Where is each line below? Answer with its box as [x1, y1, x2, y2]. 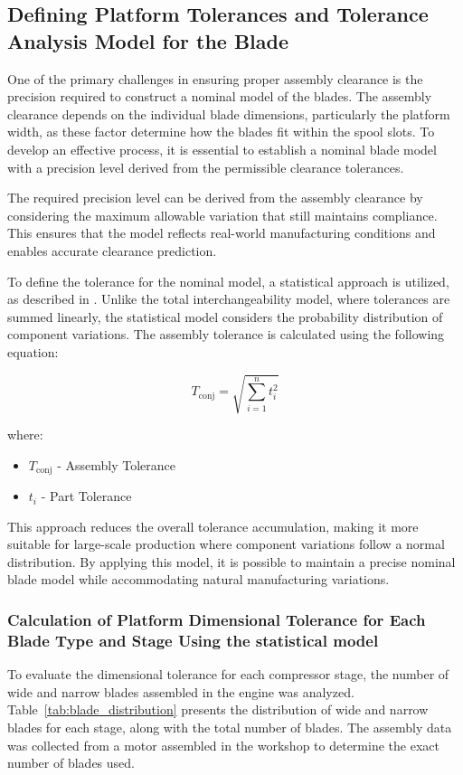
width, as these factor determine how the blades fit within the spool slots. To [7, 122, 435, 141]
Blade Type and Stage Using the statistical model [7, 629, 379, 651]
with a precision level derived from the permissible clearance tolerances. [7, 157, 404, 176]
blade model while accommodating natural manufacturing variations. [7, 570, 390, 589]
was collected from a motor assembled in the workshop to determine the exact [7, 735, 439, 754]
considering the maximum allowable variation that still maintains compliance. [7, 205, 438, 224]
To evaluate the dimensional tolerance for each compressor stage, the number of [7, 665, 449, 684]
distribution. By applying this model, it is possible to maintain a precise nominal [7, 552, 456, 571]
